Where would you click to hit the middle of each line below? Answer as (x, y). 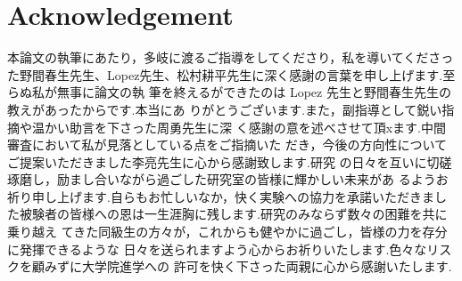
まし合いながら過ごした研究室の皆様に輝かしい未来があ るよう (252, 179)
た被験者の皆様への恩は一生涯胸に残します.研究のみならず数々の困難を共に (227, 214)
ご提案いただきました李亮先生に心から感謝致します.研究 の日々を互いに (217, 161)
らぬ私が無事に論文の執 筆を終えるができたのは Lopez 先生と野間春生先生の (229, 92)
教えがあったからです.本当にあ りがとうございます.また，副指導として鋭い (225, 109)
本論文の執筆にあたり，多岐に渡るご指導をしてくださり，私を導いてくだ (218, 57)
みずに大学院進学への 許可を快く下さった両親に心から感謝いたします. (248, 266)
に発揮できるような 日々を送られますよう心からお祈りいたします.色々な (217, 249)
